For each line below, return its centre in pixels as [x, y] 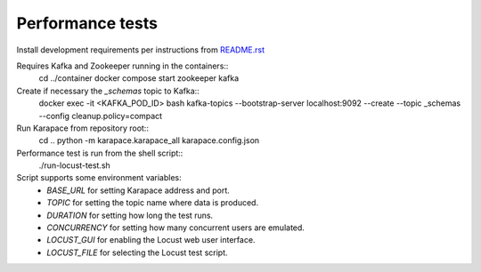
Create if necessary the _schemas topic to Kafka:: [108, 91]
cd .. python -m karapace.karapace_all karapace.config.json [149, 140]
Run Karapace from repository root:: [82, 128]
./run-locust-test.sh [74, 165]
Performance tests [87, 23]
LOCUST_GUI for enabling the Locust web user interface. [151, 240]
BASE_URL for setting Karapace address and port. [139, 190]
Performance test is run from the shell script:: [100, 153]
